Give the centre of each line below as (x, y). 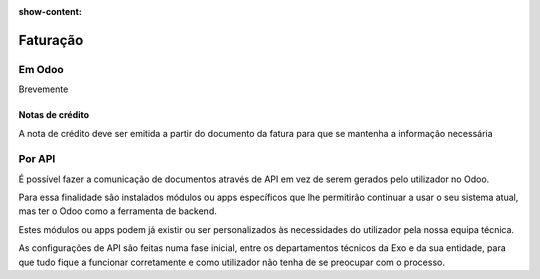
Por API (37, 159)
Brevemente (43, 89)
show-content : (50, 11)
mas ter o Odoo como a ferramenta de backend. (117, 211)
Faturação (51, 40)
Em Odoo (41, 69)
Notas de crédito (54, 115)
